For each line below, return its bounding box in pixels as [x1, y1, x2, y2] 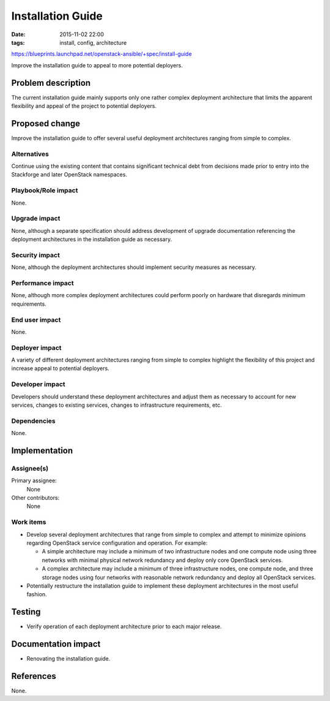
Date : [11, 31, 26, 38]
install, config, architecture [59, 39, 127, 46]
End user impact [11, 316, 61, 324]
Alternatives [11, 150, 49, 158]
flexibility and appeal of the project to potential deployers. [11, 102, 157, 110]
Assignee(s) [11, 464, 49, 472]
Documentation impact [11, 639, 101, 650]
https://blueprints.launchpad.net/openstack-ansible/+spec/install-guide [11, 50, 192, 58]
